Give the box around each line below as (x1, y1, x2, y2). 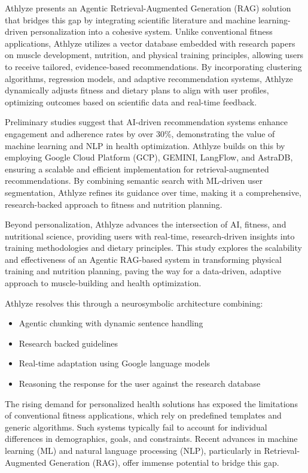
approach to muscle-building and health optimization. (5, 277, 202, 289)
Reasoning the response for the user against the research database (19, 377, 261, 390)
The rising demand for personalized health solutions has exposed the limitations (5, 397, 298, 410)
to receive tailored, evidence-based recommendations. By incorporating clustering (5, 60, 302, 72)
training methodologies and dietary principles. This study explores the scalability (5, 241, 302, 254)
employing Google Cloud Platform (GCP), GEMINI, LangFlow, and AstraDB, (5, 151, 293, 163)
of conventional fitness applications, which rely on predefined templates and (5, 409, 282, 422)
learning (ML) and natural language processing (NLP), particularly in (5, 444, 261, 456)
